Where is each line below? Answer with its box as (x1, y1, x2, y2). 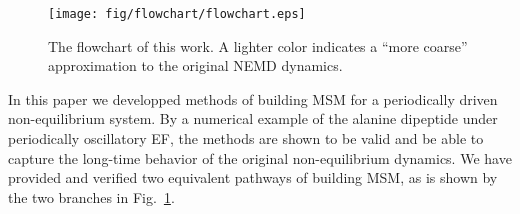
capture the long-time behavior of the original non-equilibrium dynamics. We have (8, 147, 512, 168)
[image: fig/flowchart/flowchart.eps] (48, 7, 306, 21)
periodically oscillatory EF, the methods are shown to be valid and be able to (8, 128, 484, 149)
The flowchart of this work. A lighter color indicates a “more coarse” (48, 35, 468, 56)
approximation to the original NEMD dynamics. (48, 55, 343, 76)
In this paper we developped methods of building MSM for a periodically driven (8, 88, 498, 109)
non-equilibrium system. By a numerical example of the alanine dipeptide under (8, 108, 498, 129)
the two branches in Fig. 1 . (8, 186, 175, 207)
